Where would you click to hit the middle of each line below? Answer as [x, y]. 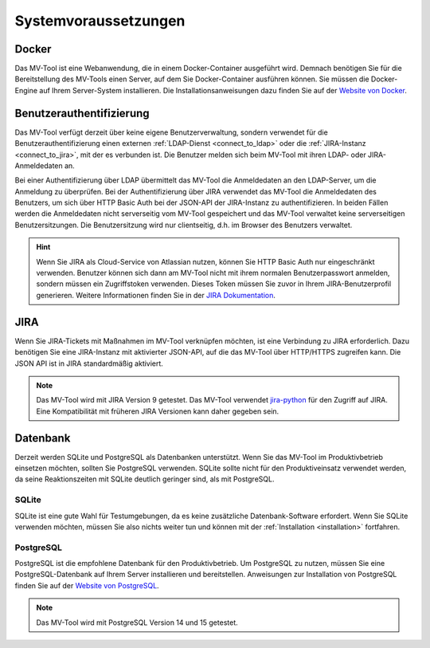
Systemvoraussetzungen [100, 21]
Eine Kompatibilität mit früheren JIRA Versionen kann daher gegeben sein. [158, 411]
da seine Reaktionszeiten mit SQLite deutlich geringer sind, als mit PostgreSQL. [145, 479]
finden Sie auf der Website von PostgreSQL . [87, 585]
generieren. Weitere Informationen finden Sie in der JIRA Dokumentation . [156, 295]
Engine [26, 90]
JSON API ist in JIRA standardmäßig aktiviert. [89, 363]
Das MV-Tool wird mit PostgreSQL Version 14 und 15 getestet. [137, 622]
